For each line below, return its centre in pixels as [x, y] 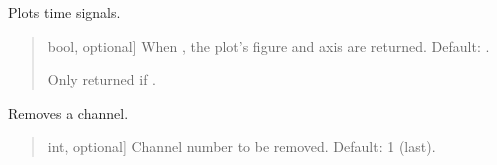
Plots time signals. [64, 12]
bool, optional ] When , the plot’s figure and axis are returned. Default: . [268, 45]
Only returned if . [102, 79]
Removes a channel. [68, 112]
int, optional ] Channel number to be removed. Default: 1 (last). [241, 146]
